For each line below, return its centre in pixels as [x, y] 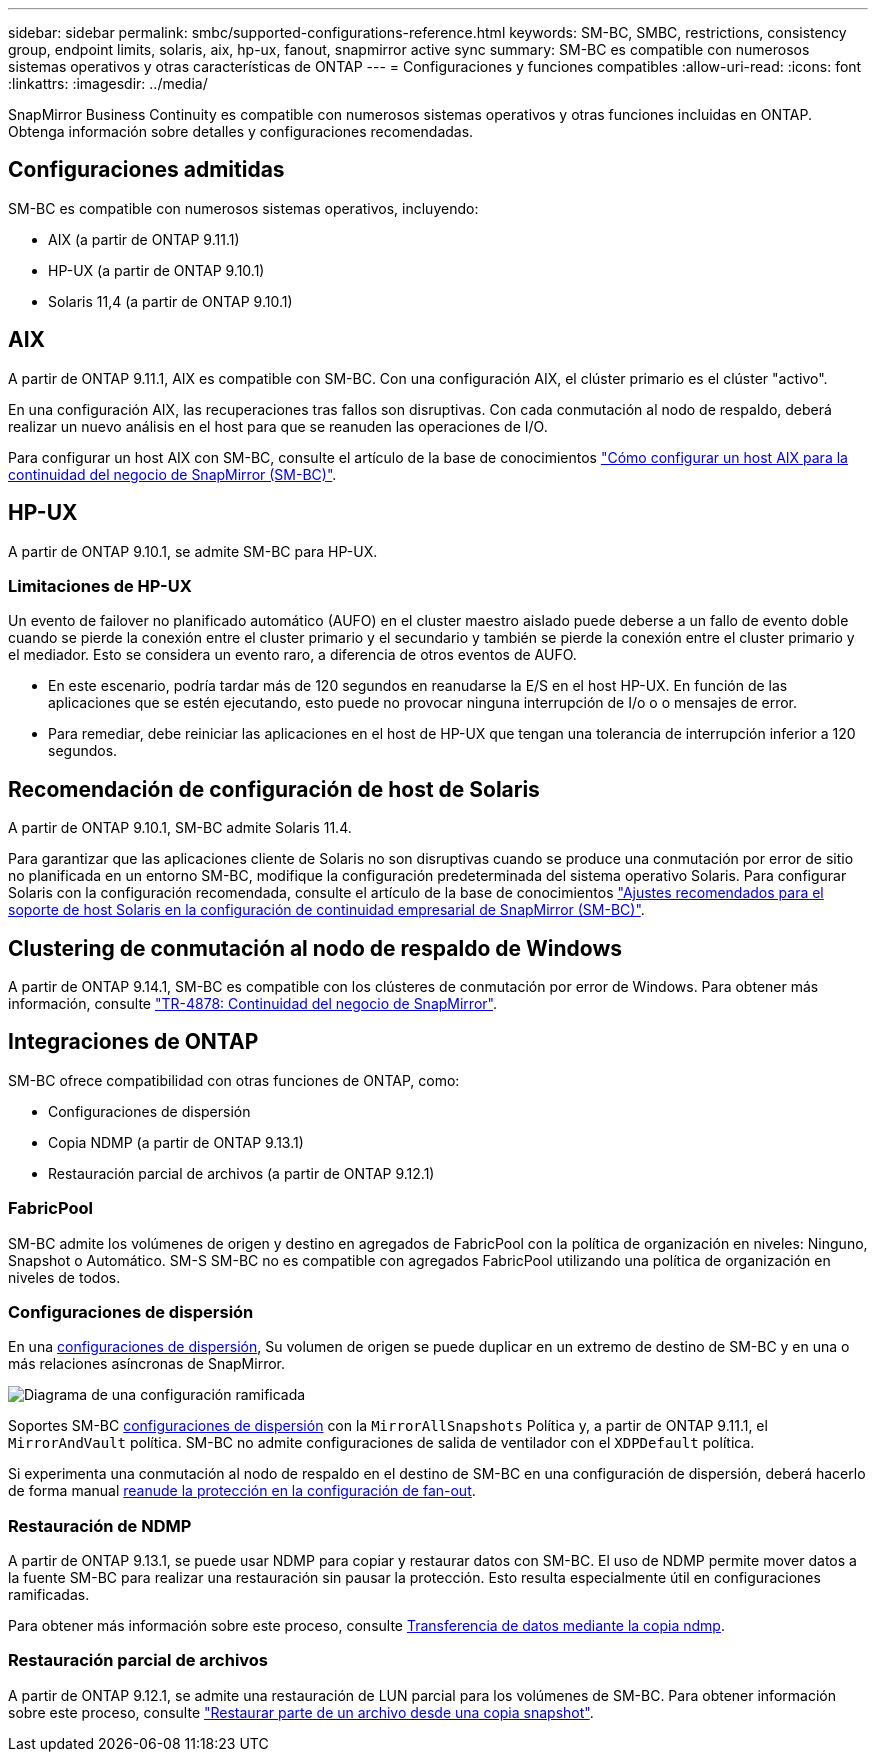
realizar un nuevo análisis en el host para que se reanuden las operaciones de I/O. [278, 426]
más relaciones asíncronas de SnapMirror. [146, 1364]
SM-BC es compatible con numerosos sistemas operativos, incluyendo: [243, 208]
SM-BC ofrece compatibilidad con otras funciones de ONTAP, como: [234, 1080]
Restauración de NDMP [100, 1525]
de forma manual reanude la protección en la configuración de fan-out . [242, 1491]
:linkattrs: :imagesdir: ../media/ [108, 83]
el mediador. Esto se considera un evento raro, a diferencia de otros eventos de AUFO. [292, 655]
